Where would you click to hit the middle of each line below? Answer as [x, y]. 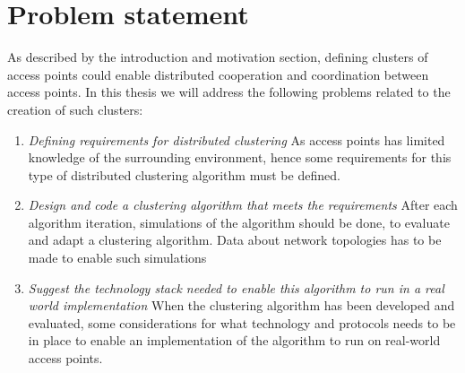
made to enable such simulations [117, 258]
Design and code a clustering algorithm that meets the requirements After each [243, 205]
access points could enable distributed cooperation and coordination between [218, 74]
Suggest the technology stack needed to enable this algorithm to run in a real [236, 287]
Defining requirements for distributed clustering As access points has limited [237, 139]
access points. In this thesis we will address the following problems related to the [229, 92]
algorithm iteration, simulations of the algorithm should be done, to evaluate [239, 222]
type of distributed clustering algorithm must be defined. [184, 174]
